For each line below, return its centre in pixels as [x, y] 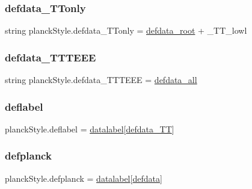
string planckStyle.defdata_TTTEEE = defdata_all [101, 80]
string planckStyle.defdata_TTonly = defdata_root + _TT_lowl [126, 30]
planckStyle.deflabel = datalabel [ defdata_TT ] [90, 129]
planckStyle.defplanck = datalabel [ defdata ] [84, 178]
